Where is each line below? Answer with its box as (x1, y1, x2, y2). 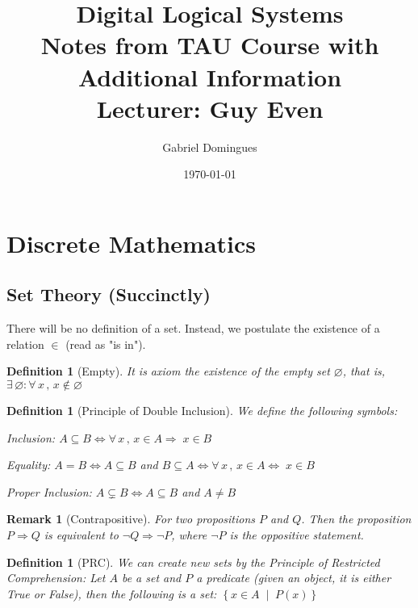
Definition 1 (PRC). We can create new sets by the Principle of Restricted (6, 553, 380, 570)
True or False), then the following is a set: (6, 585, 217, 602)
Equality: (6, 456, 51, 473)
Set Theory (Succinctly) (6, 282, 211, 307)
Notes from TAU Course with (40, 28, 379, 61)
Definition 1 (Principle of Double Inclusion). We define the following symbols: (6, 402, 398, 419)
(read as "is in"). (65, 335, 146, 352)
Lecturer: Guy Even (96, 91, 324, 124)
